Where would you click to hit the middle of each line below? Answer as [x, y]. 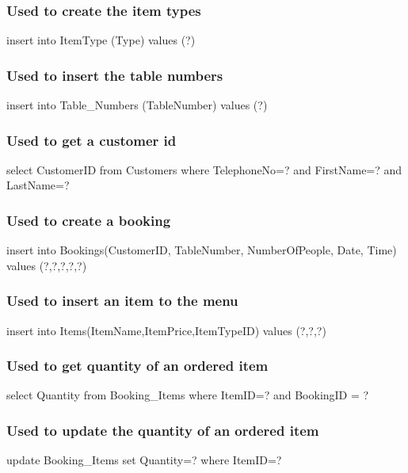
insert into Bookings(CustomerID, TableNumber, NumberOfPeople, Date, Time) [202, 250]
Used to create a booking [89, 220]
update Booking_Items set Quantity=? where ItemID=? [144, 460]
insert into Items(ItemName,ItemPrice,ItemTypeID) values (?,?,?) [166, 330]
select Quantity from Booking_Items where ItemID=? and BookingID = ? [188, 395]
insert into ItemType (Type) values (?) [101, 40]
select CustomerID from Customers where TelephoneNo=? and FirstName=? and [204, 169]
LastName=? [38, 185]
